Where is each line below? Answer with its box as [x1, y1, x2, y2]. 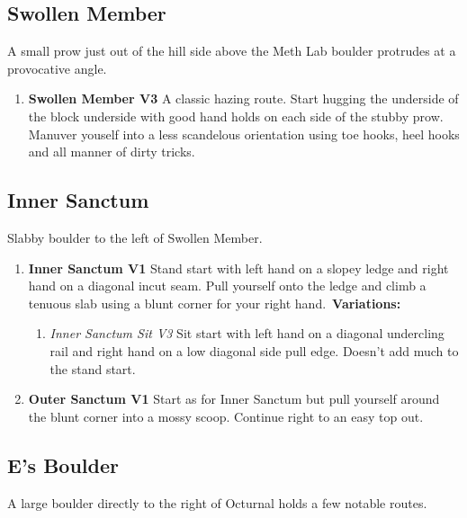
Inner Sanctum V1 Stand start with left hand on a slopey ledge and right [28, 258, 449, 277]
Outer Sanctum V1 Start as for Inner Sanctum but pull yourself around [28, 389, 440, 408]
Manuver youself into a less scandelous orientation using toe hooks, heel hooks [28, 124, 460, 143]
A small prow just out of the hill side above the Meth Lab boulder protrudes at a [7, 41, 456, 60]
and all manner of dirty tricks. [28, 142, 195, 161]
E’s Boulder [7, 451, 119, 478]
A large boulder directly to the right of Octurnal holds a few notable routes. [7, 493, 427, 512]
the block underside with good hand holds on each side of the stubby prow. [28, 106, 444, 125]
